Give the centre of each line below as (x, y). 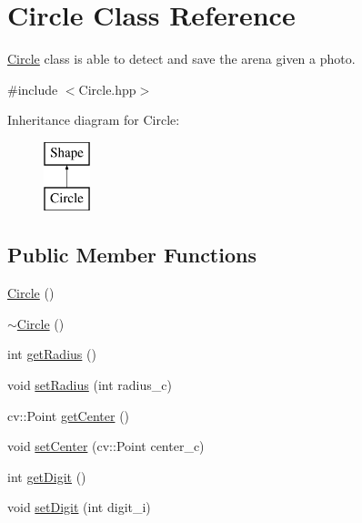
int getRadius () (52, 354)
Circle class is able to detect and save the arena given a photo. (181, 59)
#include (33, 89)
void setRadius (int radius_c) (90, 385)
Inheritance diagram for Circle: (94, 120)
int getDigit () (47, 476)
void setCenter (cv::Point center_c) (106, 446)
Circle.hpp (107, 89)
